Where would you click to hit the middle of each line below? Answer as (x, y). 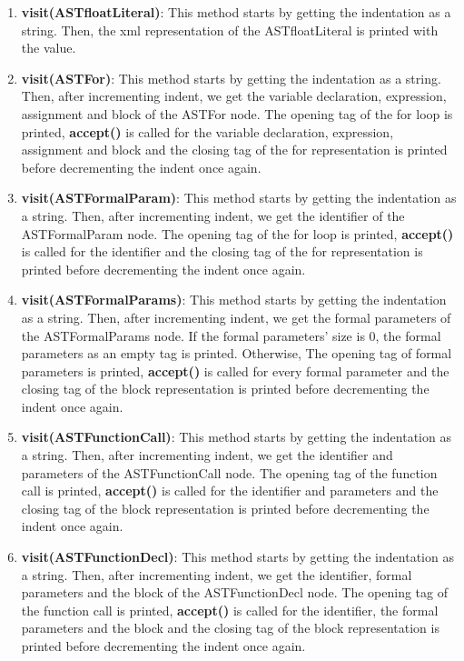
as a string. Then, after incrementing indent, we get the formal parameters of (236, 317)
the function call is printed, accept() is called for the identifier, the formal (230, 610)
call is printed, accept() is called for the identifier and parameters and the (230, 491)
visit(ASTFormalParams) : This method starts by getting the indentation (234, 300)
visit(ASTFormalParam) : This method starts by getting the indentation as (239, 198)
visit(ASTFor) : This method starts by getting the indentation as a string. (231, 78)
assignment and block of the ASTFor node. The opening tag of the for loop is (237, 113)
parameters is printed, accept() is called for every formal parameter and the (235, 371)
